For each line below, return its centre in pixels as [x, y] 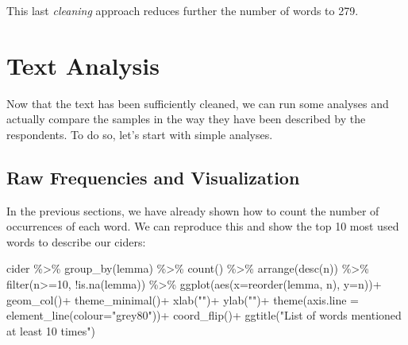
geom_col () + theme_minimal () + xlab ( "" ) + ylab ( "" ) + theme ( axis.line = [183, 299]
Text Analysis [83, 65]
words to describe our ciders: [76, 241]
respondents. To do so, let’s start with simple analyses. [140, 134]
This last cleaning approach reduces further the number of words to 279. [183, 10]
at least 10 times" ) [51, 330]
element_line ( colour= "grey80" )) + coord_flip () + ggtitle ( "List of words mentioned [204, 315]
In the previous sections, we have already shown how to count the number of [193, 210]
